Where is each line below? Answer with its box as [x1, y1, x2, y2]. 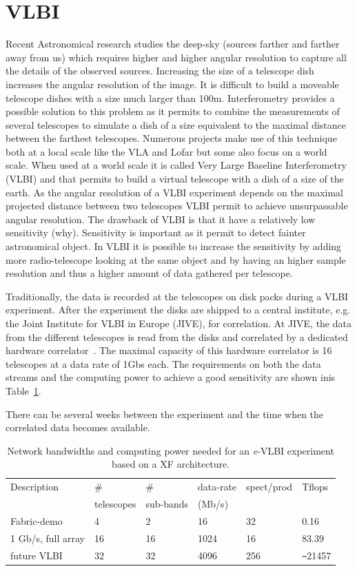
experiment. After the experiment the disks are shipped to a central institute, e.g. [6, 302, 351, 317]
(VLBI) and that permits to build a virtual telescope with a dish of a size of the [6, 172, 344, 186]
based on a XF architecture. [112, 457, 230, 471]
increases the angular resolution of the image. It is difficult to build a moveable [6, 76, 339, 91]
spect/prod [246, 479, 293, 494]
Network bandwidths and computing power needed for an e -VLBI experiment [7, 443, 334, 457]
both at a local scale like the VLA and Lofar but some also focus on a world [6, 144, 327, 158]
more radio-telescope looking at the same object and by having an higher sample [6, 252, 346, 267]
